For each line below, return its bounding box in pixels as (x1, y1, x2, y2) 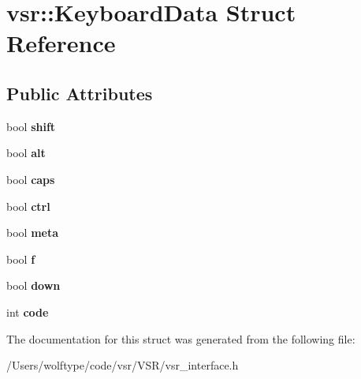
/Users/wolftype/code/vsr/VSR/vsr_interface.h (6, 357, 239, 373)
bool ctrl (6, 197, 50, 214)
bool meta (6, 224, 58, 241)
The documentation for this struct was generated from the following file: (6, 330, 355, 347)
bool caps (6, 171, 55, 187)
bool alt (6, 144, 46, 161)
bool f (6, 250, 35, 267)
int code (6, 303, 49, 320)
